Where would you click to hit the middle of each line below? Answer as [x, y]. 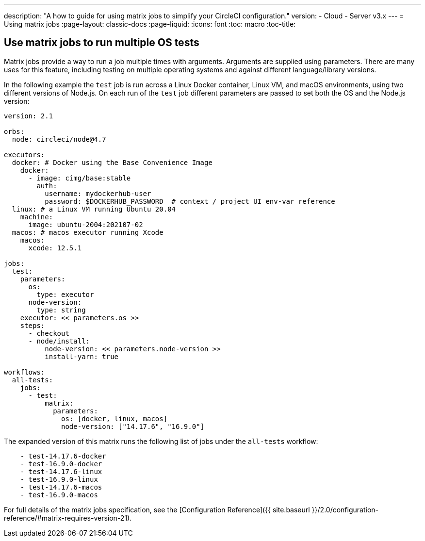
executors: [25, 155]
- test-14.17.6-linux [61, 471]
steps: [33, 325]
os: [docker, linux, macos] [114, 418]
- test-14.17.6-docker [63, 456]
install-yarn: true [82, 356]
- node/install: [59, 341]
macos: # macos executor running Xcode [88, 232]
